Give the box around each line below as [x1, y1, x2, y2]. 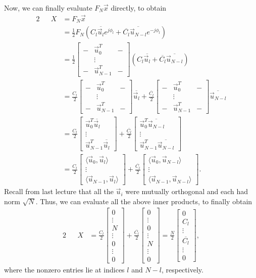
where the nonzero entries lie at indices [4, 264, 125, 274]
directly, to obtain [111, 3, 167, 13]
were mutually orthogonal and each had [125, 186, 248, 197]
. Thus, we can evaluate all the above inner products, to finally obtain [35, 196, 252, 206]
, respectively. [161, 264, 203, 274]
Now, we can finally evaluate [4, 3, 92, 13]
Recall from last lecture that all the [4, 186, 114, 197]
